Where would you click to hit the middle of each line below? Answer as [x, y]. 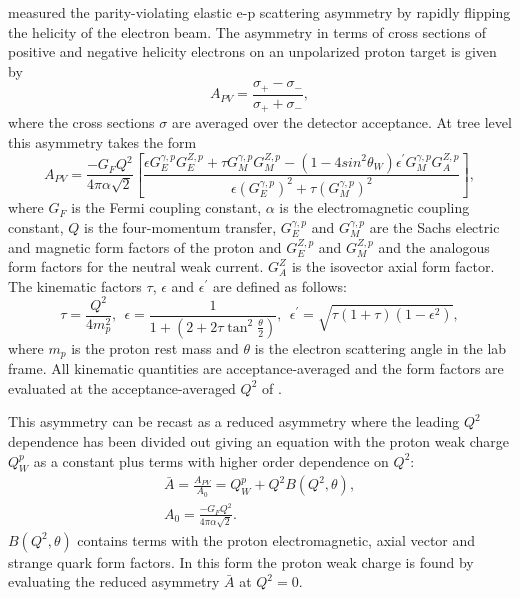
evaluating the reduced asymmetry [114, 581]
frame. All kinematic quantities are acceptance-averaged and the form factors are [256, 368]
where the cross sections [81, 122]
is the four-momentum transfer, [180, 226]
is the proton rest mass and [155, 347]
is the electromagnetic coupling [374, 207]
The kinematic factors [75, 285]
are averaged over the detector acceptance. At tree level [341, 122]
